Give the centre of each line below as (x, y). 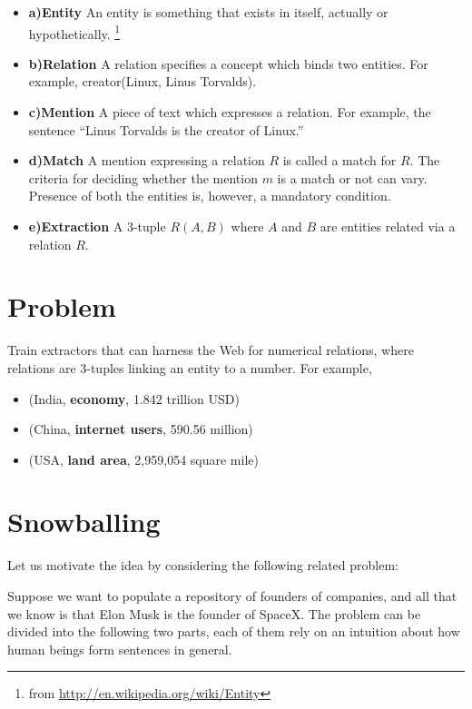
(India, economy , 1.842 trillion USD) (134, 398)
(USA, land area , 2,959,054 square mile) (143, 459)
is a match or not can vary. (352, 177)
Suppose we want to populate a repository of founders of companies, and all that (232, 596)
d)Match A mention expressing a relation (147, 160)
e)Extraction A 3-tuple (97, 226)
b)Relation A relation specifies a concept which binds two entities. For (228, 63)
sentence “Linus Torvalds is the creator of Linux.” (166, 129)
